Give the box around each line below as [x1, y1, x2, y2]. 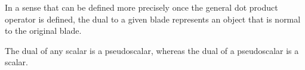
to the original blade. [5, 24, 82, 37]
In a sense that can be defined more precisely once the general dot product [5, 1, 278, 13]
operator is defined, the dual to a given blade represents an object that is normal [5, 12, 301, 25]
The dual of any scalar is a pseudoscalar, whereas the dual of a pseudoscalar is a [5, 44, 299, 56]
